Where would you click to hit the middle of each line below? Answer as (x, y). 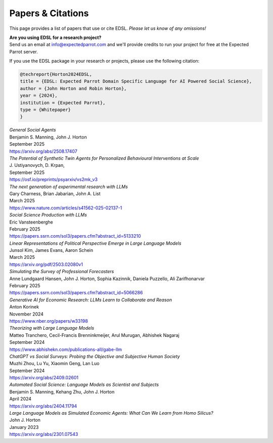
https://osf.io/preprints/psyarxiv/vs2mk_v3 (54, 180)
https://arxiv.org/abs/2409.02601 (44, 378)
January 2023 (24, 427)
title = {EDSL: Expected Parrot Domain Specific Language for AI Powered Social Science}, (136, 81)
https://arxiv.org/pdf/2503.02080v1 (46, 264)
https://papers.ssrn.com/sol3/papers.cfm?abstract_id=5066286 (76, 293)
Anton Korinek (24, 307)
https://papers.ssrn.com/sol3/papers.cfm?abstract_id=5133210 (75, 236)
